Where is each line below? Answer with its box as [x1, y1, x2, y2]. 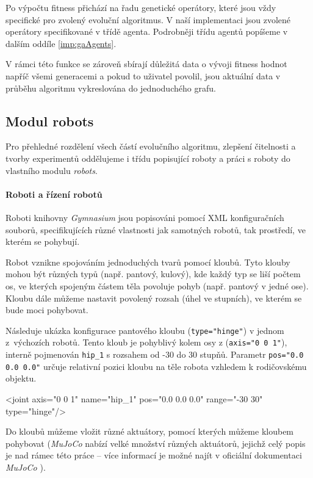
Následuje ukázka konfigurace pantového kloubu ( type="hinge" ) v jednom [5, 324, 284, 336]
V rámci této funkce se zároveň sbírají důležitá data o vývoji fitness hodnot [5, 57, 287, 70]
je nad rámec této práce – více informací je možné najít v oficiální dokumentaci [5, 449, 302, 462]
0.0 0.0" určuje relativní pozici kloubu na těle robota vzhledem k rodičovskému [5, 360, 307, 372]
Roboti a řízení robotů [5, 187, 103, 200]
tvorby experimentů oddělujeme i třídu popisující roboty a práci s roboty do [5, 151, 290, 164]
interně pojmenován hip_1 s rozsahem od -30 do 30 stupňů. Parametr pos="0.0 [5, 348, 304, 360]
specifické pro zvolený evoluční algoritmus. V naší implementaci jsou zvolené [5, 13, 291, 26]
